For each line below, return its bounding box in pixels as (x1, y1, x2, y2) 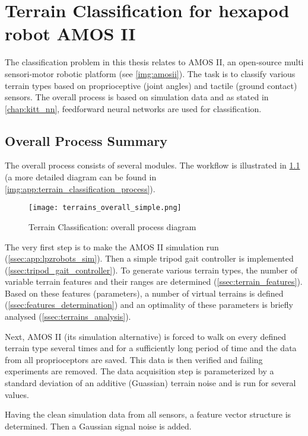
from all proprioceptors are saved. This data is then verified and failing (5, 353, 263, 365)
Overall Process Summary (5, 131, 168, 149)
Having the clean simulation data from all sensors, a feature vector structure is (5, 408, 291, 421)
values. (5, 388, 29, 400)
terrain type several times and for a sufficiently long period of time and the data (5, 342, 297, 354)
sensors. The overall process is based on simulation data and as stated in (5, 91, 269, 103)
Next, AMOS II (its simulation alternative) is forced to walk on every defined (5, 330, 287, 342)
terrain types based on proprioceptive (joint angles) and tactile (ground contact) (5, 79, 297, 91)
